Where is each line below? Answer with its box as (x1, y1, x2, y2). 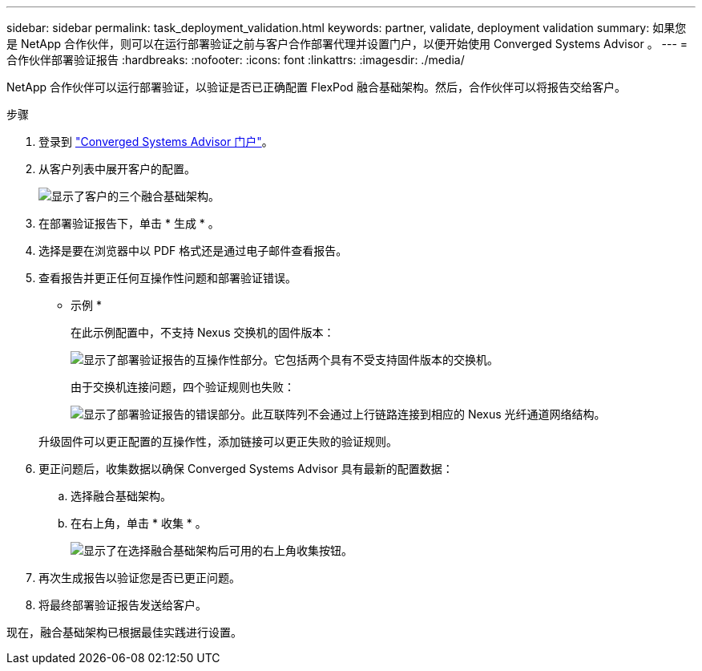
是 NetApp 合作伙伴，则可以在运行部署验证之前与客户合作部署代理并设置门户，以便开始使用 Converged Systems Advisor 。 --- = (6, 37, 688, 51)
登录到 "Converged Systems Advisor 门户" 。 (38, 135, 273, 148)
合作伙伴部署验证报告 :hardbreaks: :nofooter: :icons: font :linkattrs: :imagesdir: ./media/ (6, 53, 465, 67)
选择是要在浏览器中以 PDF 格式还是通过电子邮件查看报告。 (38, 244, 348, 257)
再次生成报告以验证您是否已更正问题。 (38, 571, 240, 584)
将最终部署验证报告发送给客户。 (38, 598, 207, 612)
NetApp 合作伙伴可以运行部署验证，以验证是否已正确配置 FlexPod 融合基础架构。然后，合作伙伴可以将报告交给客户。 (6, 80, 626, 94)
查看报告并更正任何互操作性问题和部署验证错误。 (38, 271, 297, 285)
